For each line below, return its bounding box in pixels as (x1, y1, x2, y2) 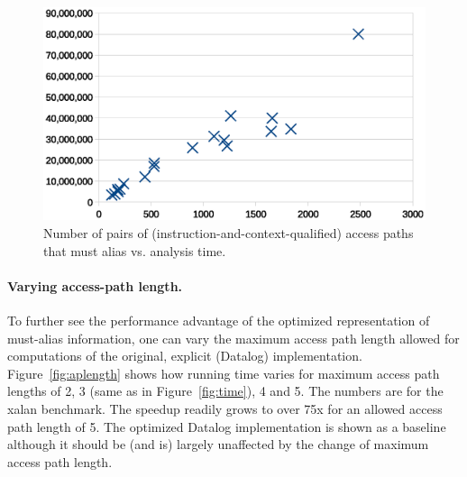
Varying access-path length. (7, 276, 183, 295)
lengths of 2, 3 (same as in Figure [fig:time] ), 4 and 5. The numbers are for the (7, 381, 444, 400)
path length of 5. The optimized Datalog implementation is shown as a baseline (7, 417, 446, 436)
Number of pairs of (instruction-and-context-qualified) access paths (43, 224, 414, 243)
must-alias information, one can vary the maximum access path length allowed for (7, 328, 460, 347)
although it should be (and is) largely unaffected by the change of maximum (7, 435, 429, 454)
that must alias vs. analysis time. (43, 241, 226, 260)
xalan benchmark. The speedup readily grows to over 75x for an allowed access (7, 399, 443, 417)
